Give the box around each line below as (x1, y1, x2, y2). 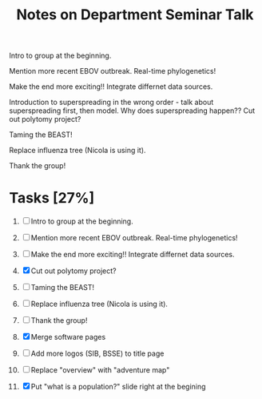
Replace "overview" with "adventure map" (30, 365, 170, 375)
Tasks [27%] (9, 189, 95, 208)
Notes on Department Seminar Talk (16, 6, 254, 24)
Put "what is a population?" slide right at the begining (30, 382, 206, 392)
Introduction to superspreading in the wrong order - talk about (9, 98, 214, 107)
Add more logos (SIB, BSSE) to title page (30, 349, 165, 358)
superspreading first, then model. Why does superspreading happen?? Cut (9, 106, 256, 115)
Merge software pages (30, 332, 106, 342)
